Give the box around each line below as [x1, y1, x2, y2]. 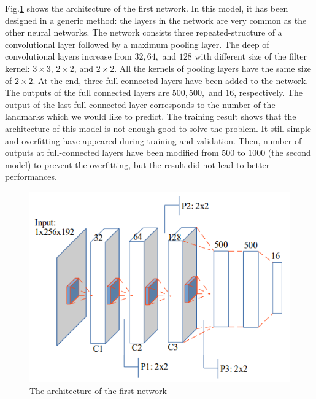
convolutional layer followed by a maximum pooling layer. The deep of [5, 37, 269, 50]
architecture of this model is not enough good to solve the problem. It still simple [5, 122, 312, 134]
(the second [268, 146, 311, 159]
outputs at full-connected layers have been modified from [5, 146, 219, 159]
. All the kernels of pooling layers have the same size [114, 61, 311, 74]
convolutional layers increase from [5, 50, 132, 63]
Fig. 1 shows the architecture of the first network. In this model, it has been [5, 2, 288, 14]
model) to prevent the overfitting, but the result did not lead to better [5, 158, 270, 171]
